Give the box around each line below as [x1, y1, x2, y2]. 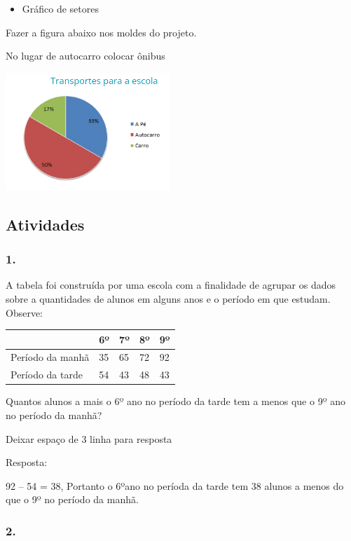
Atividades [6, 213, 85, 235]
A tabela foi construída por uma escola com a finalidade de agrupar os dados [6, 278, 336, 292]
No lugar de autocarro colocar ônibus [6, 48, 165, 63]
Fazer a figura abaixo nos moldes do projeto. [6, 25, 197, 39]
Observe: [6, 305, 43, 320]
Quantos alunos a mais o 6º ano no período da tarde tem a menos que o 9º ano [6, 394, 345, 409]
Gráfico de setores [22, 1, 99, 15]
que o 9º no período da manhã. [6, 492, 139, 507]
